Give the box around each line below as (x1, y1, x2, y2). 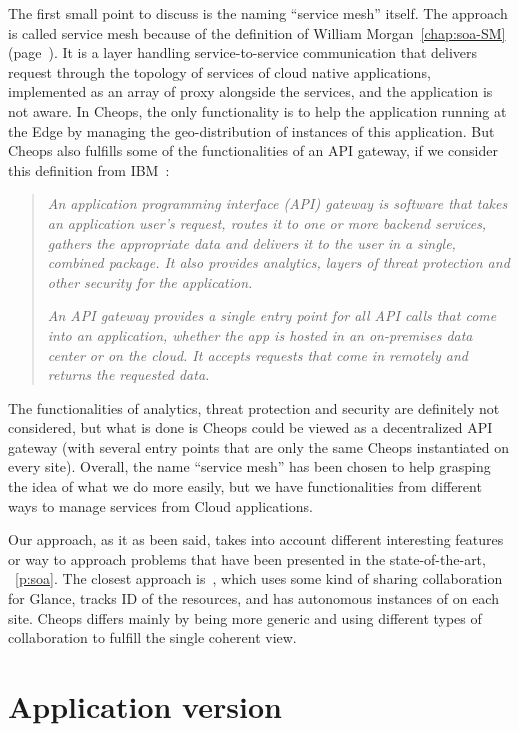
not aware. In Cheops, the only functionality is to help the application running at (8, 100, 507, 121)
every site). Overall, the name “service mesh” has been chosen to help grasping (8, 456, 491, 477)
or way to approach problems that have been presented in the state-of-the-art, (8, 548, 486, 569)
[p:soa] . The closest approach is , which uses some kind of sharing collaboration (15, 568, 503, 589)
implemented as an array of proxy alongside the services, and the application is (8, 81, 493, 102)
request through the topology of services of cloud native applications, (8, 61, 431, 82)
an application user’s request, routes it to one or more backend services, (47, 212, 487, 233)
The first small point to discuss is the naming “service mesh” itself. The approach (8, 3, 508, 23)
